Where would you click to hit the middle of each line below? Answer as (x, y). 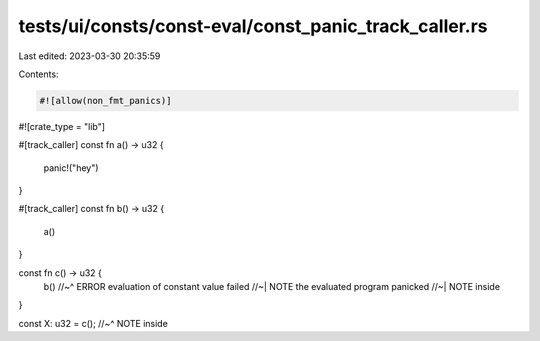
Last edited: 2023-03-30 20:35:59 (89, 56)
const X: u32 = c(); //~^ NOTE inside (93, 323)
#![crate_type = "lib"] (61, 126)
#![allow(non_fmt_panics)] (105, 100)
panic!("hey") (71, 167)
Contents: (38, 74)
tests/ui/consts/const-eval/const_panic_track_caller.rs (253, 26)
